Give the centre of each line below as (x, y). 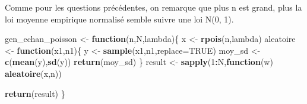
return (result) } (35, 93)
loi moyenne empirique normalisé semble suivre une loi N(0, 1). (119, 19)
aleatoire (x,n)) (33, 73)
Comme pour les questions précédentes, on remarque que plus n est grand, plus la (153, 7)
